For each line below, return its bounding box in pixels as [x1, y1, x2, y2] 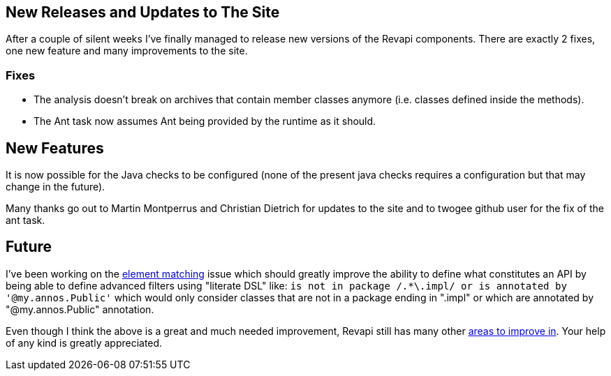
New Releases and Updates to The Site [6, 3, 280, 21]
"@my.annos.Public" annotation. [6, 303, 154, 315]
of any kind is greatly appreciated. [6, 336, 163, 349]
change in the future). [6, 181, 105, 193]
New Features [6, 139, 104, 157]
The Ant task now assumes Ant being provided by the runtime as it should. [34, 115, 376, 128]
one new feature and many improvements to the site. [6, 45, 248, 57]
